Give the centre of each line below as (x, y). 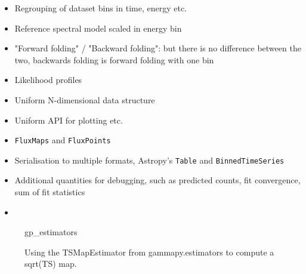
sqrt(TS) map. (51, 264)
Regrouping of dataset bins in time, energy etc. (101, 8)
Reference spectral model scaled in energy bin (98, 28)
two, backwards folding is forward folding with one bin (114, 59)
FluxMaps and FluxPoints (63, 140)
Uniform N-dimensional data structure (85, 99)
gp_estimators (51, 232)
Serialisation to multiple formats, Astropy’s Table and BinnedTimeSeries (149, 160)
